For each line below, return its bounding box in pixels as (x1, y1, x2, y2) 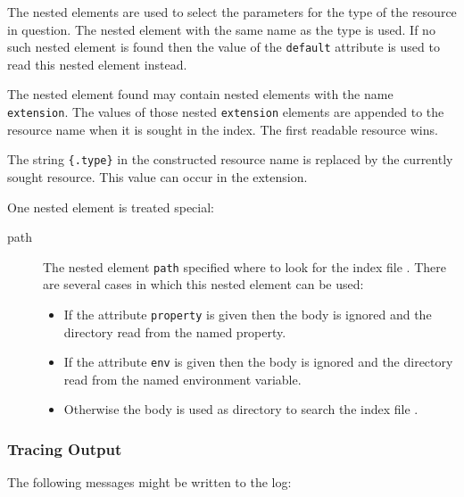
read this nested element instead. (7, 54, 187, 73)
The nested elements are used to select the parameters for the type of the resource (7, 3, 457, 21)
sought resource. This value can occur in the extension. (7, 167, 308, 186)
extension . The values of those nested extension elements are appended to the (7, 103, 444, 121)
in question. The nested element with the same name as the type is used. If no (7, 20, 435, 38)
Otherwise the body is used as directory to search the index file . (63, 400, 418, 418)
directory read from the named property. (63, 322, 286, 341)
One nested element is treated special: (7, 197, 215, 216)
